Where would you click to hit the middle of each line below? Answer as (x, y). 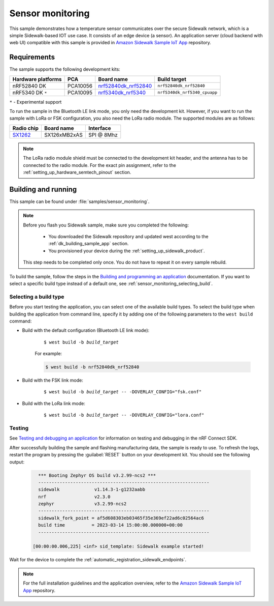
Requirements (32, 57)
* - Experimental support (36, 102)
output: (17, 462)
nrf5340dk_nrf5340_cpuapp (187, 92)
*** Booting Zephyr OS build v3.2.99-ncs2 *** (97, 475)
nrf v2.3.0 (75, 497)
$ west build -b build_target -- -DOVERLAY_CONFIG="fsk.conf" (123, 392)
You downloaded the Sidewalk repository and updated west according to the (128, 237)
